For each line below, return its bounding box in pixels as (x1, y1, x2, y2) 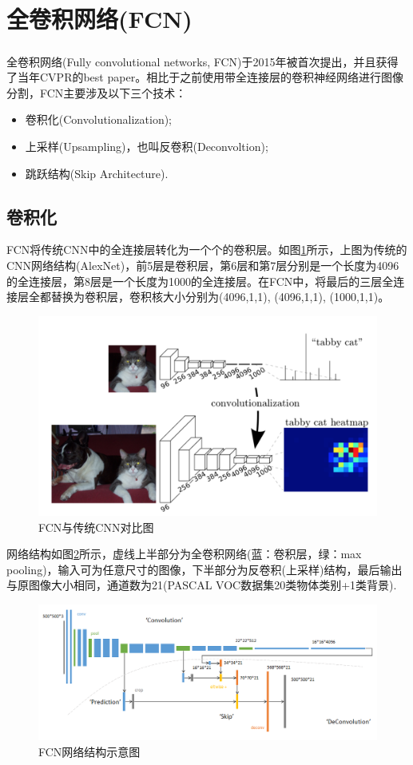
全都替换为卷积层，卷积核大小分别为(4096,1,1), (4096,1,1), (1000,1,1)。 (28, 288, 390, 305)
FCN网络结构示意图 (38, 743, 141, 759)
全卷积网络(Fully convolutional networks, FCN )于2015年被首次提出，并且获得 (6, 53, 399, 69)
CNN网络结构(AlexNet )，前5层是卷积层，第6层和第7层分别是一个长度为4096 (6, 257, 399, 274)
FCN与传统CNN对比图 (38, 518, 154, 535)
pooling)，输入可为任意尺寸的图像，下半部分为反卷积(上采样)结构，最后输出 (6, 561, 403, 577)
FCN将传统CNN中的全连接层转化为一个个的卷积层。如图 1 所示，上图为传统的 (6, 241, 407, 258)
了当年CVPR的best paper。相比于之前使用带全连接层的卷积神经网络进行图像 (6, 69, 404, 85)
